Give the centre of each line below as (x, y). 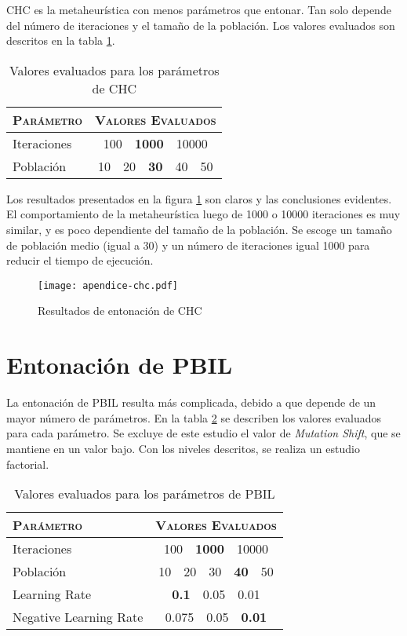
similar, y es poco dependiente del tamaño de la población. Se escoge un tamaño (199, 229)
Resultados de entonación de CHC (120, 311)
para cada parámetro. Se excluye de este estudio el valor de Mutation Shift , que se (203, 433)
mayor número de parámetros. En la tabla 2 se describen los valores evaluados (194, 417)
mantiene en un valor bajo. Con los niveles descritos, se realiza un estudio (183, 448)
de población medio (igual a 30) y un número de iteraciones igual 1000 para (188, 245)
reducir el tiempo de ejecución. (80, 260)
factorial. (28, 464)
